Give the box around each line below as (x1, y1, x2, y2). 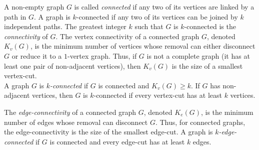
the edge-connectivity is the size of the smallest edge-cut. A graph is (4, 126, 213, 137)
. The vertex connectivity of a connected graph (55, 31, 199, 41)
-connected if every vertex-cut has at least (93, 90, 222, 100)
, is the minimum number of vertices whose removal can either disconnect (30, 41, 255, 51)
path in (4, 11, 26, 22)
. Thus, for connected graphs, (155, 116, 245, 127)
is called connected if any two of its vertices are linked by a (74, 2, 254, 12)
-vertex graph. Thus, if (67, 50, 137, 61)
